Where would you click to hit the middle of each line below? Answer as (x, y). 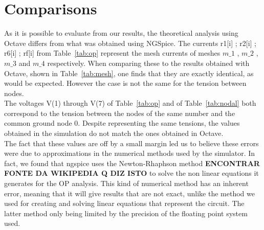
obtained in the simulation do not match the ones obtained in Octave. (114, 133)
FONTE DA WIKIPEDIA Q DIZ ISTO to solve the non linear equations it (131, 173)
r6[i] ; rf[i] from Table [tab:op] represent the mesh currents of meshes (112, 53)
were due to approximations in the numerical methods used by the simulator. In (130, 153)
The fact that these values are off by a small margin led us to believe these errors (131, 143)
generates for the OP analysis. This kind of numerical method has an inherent (126, 183)
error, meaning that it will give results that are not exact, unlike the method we (129, 193)
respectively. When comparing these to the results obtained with (148, 63)
